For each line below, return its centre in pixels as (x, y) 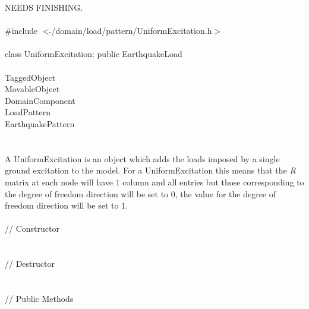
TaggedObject (30, 77)
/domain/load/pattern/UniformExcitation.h (132, 31)
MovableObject (32, 89)
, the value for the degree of (226, 193)
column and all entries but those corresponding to (213, 182)
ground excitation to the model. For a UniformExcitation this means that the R (150, 170)
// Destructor (30, 264)
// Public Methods (39, 298)
